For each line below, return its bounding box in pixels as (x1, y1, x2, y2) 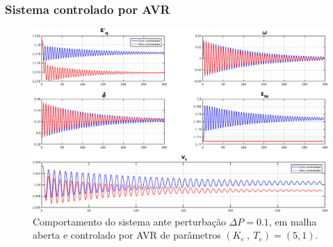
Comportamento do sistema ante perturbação (33, 214, 226, 228)
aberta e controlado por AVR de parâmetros (33, 228, 221, 242)
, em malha (268, 214, 317, 228)
